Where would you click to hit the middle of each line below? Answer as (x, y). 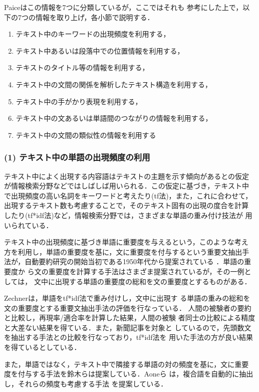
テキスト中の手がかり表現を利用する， (79, 101)
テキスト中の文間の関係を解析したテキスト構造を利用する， (114, 84)
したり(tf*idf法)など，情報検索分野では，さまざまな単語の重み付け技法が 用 (128, 215)
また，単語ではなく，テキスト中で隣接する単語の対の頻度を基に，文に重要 (126, 364)
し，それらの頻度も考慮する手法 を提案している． (86, 383)
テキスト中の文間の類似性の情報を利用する (86, 135)
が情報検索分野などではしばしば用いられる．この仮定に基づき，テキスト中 (126, 186)
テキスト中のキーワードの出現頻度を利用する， (93, 34)
